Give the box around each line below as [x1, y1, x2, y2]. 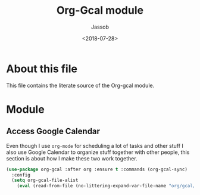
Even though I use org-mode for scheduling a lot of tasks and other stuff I [6, 142, 183, 149]
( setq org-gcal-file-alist [11, 177, 79, 184]
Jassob [91, 23, 109, 30]
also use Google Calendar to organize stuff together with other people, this [6, 148, 190, 156]
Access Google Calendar [6, 126, 100, 137]
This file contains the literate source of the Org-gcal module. [6, 82, 155, 89]
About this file [6, 62, 77, 75]
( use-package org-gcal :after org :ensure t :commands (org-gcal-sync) [6, 166, 187, 172]
